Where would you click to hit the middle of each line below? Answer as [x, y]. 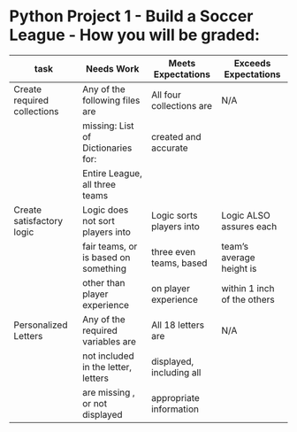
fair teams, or [110, 246]
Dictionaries [107, 148]
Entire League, [113, 173]
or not [95, 403]
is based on [107, 257]
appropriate [176, 397]
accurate [170, 148]
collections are [182, 105]
